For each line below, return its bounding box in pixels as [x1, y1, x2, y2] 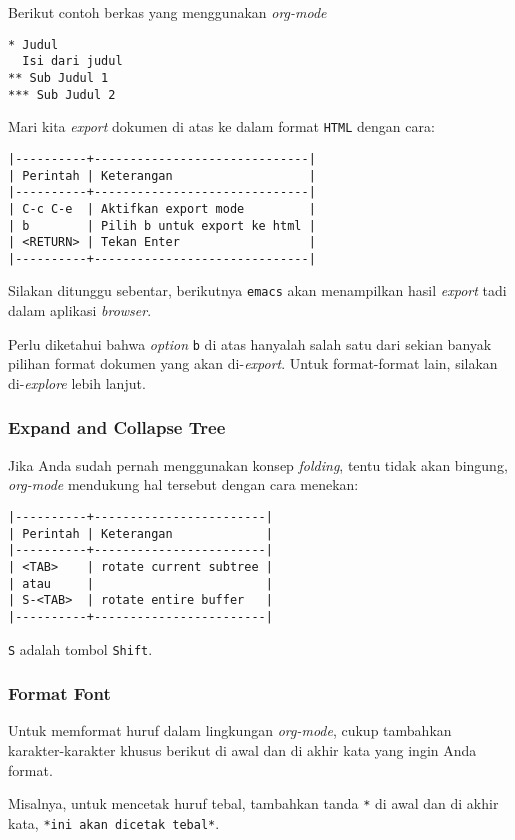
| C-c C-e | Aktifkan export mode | [8, 201, 316, 216]
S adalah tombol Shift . [8, 638, 153, 659]
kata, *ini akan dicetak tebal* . [8, 812, 220, 833]
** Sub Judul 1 [8, 70, 109, 85]
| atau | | [8, 576, 273, 591]
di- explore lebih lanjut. [8, 372, 146, 393]
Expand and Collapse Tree [8, 415, 226, 440]
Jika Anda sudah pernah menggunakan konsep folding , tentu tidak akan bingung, [8, 454, 508, 475]
